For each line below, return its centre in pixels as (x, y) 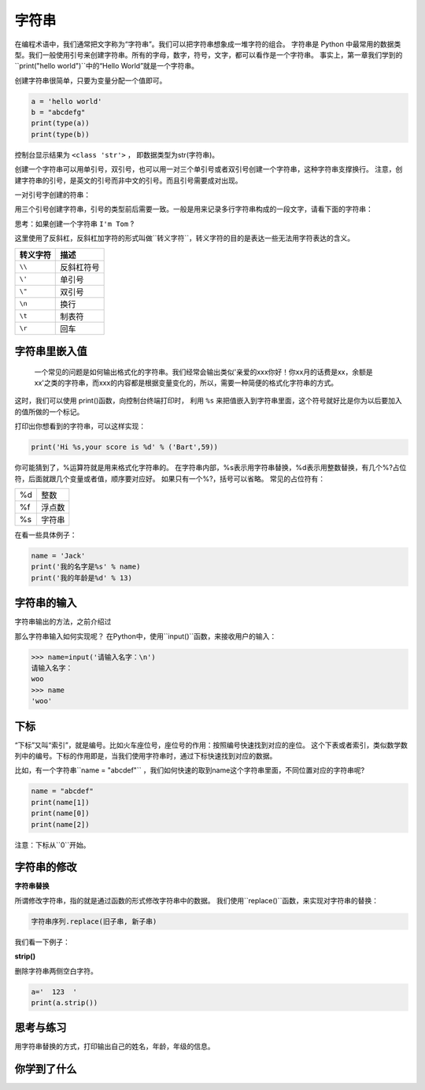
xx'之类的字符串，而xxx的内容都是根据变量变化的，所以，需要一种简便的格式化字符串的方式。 (186, 383)
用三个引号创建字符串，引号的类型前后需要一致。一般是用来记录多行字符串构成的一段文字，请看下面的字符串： (194, 209)
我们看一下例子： (42, 942)
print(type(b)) (60, 134)
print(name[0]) (60, 814)
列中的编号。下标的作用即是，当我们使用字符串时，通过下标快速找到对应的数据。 (146, 756)
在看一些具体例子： (46, 535)
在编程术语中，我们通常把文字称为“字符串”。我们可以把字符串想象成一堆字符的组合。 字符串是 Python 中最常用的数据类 (208, 44)
